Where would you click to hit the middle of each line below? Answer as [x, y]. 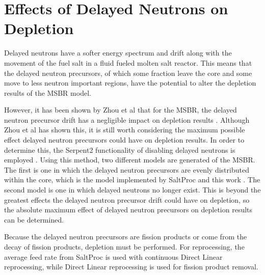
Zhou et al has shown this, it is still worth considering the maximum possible [125, 130]
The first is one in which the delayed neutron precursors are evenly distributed [127, 169]
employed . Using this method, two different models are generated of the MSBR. [130, 160]
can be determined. [34, 219]
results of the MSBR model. [48, 92]
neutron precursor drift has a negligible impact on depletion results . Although [127, 119]
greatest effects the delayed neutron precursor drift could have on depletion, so [127, 199]
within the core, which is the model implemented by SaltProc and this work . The [132, 180]
